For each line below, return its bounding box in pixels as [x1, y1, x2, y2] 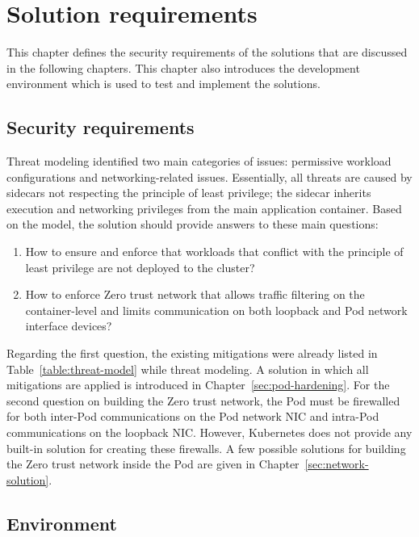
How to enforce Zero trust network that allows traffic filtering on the [25, 286, 365, 303]
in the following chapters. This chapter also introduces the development [6, 59, 360, 76]
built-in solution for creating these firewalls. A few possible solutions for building [6, 439, 406, 456]
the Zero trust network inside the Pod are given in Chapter [6, 455, 300, 472]
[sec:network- [304, 455, 369, 472]
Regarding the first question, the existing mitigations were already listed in [6, 345, 378, 362]
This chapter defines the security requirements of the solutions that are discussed [6, 44, 408, 61]
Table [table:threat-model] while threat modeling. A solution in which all [6, 360, 369, 377]
